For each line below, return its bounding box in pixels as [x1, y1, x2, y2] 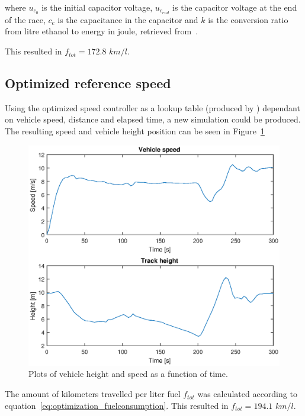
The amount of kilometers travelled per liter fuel [5, 388, 181, 400]
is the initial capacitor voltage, [41, 1, 153, 13]
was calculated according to [197, 388, 297, 400]
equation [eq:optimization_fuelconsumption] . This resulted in [5, 399, 229, 411]
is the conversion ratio [208, 13, 288, 25]
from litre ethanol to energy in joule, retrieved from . [5, 25, 198, 37]
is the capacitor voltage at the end [172, 1, 297, 13]
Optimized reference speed [5, 74, 171, 92]
